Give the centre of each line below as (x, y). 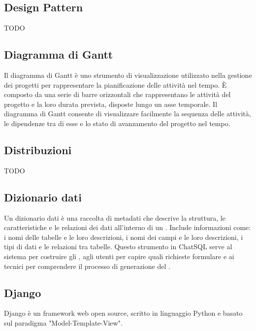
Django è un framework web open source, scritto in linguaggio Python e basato (123, 313)
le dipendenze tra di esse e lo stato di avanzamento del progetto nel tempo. (117, 123)
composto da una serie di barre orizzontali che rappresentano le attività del (117, 94)
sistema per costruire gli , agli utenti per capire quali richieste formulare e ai (119, 256)
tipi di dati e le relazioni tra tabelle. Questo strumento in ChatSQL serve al (118, 247)
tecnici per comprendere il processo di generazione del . (87, 266)
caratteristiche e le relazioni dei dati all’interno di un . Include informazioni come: (128, 227)
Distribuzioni (38, 149)
